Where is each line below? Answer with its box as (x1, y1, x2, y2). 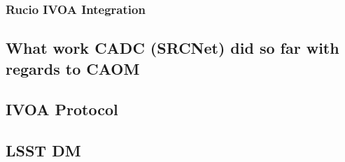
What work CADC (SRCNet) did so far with (6, 37, 339, 59)
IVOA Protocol (6, 98, 118, 120)
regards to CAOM (6, 57, 140, 79)
